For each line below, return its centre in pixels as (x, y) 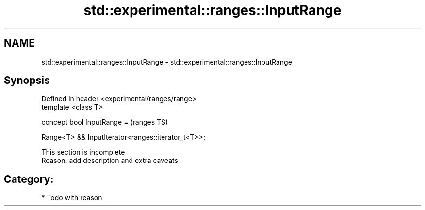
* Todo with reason (72, 198)
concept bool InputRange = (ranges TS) (105, 122)
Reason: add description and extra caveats (110, 161)
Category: (29, 179)
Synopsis (27, 81)
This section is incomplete (83, 152)
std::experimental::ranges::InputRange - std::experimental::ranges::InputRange (167, 62)
